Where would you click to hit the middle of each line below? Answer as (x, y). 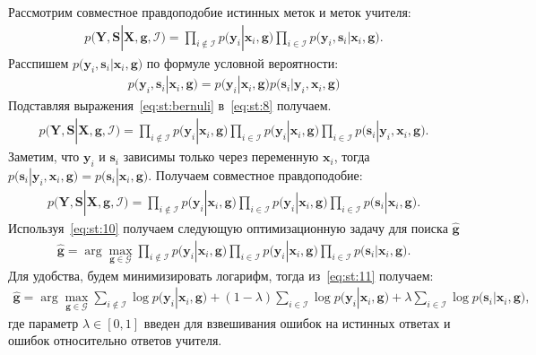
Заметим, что (44, 156)
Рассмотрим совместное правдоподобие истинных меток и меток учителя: (210, 12)
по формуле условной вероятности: (242, 62)
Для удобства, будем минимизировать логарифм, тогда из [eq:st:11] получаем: (221, 275)
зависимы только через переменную (221, 156)
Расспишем (39, 62)
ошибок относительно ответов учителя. (115, 340)
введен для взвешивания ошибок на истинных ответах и (297, 322)
